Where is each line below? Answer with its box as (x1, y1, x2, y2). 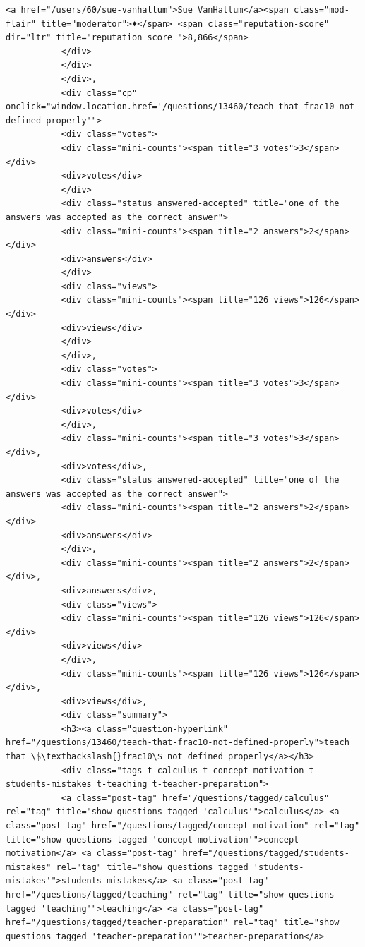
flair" (6, 18, 36, 29)
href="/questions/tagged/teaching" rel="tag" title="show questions (6, 890, 335, 900)
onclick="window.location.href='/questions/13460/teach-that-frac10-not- (6, 102, 360, 112)
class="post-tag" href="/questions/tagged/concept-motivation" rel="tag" (6, 821, 360, 831)
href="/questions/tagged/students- (182, 848, 349, 859)
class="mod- (294, 5, 349, 15)
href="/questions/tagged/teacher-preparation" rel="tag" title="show (6, 917, 340, 928)
